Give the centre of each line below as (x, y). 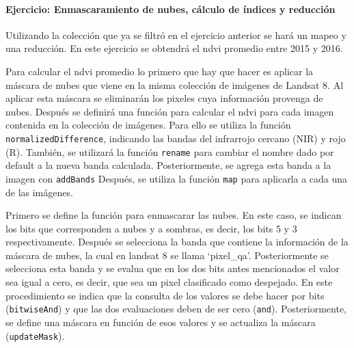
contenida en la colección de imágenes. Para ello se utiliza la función (148, 125)
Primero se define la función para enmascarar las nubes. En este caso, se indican (174, 215)
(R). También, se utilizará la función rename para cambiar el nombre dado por (170, 151)
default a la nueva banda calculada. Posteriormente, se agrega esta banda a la (168, 165)
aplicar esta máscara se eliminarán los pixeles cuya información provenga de (164, 98)
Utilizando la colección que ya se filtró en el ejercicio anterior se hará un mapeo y (176, 35)
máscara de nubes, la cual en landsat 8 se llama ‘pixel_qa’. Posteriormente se (167, 255)
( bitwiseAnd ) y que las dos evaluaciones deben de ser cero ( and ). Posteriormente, (176, 309)
